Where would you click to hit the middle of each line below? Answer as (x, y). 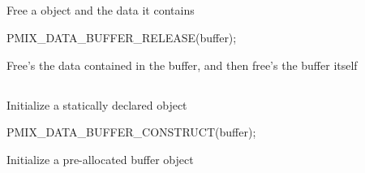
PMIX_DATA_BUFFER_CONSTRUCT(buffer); (131, 132)
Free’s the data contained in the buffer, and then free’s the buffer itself (182, 65)
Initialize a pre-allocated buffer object (100, 159)
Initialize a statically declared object (97, 104)
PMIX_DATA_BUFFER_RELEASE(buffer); (122, 37)
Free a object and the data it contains (101, 10)
